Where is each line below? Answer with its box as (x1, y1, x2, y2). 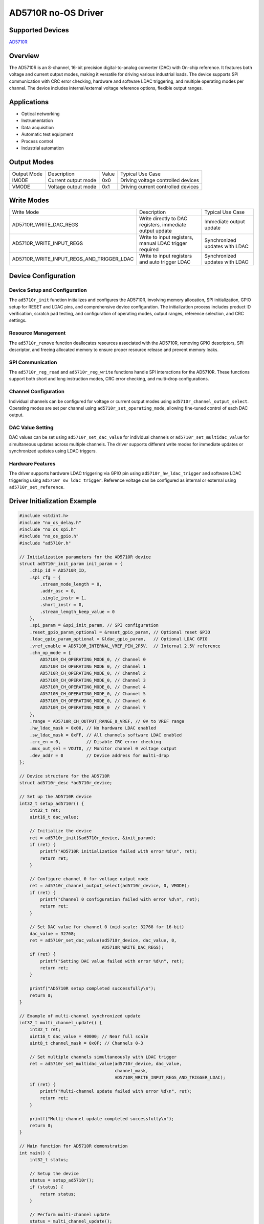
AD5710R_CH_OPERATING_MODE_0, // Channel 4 (40, 684, 146, 690)
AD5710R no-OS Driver (9, 7, 104, 18)
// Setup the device (29, 1171, 79, 1176)
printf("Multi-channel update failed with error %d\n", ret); (40, 1088, 193, 1094)
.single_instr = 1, (40, 595, 87, 601)
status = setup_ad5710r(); (29, 1177, 95, 1183)
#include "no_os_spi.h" (19, 526, 77, 532)
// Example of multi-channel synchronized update (19, 1013, 141, 1018)
